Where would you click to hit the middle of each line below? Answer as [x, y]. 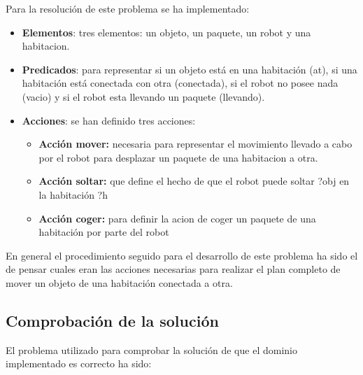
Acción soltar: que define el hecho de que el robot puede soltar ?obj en [194, 181]
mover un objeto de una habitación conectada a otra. [119, 282]
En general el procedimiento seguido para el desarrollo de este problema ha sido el [182, 255]
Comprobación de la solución [112, 320]
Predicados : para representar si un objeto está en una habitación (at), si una [190, 69]
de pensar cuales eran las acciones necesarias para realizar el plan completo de [173, 269]
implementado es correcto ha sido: [79, 363]
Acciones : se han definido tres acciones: [109, 120]
